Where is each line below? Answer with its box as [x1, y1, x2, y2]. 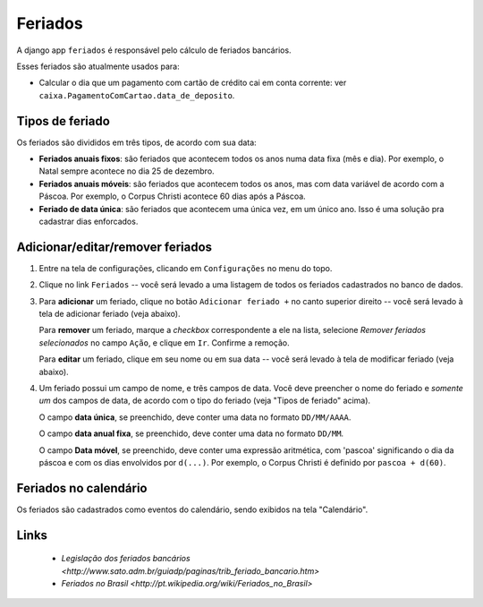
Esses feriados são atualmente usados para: [16, 61, 180, 72]
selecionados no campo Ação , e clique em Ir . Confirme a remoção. [38, 337, 290, 348]
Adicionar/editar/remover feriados [16, 239, 213, 254]
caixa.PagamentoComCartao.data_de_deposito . [38, 90, 235, 100]
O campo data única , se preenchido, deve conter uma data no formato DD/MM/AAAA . [38, 412, 352, 423]
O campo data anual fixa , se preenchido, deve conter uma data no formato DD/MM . [38, 428, 344, 439]
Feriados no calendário [16, 480, 148, 496]
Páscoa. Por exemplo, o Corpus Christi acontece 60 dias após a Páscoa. [38, 191, 306, 201]
